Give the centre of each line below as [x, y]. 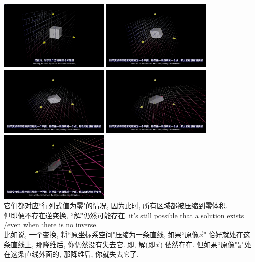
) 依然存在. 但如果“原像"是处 [205, 244]
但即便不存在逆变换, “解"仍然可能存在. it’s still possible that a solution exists [124, 215]
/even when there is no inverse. [51, 225]
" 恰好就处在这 [227, 235]
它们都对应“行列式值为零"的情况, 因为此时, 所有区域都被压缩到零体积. [116, 205]
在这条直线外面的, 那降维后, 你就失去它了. [71, 254]
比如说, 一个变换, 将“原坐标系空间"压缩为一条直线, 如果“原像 [102, 235]
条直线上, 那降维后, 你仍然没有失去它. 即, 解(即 [80, 244]
